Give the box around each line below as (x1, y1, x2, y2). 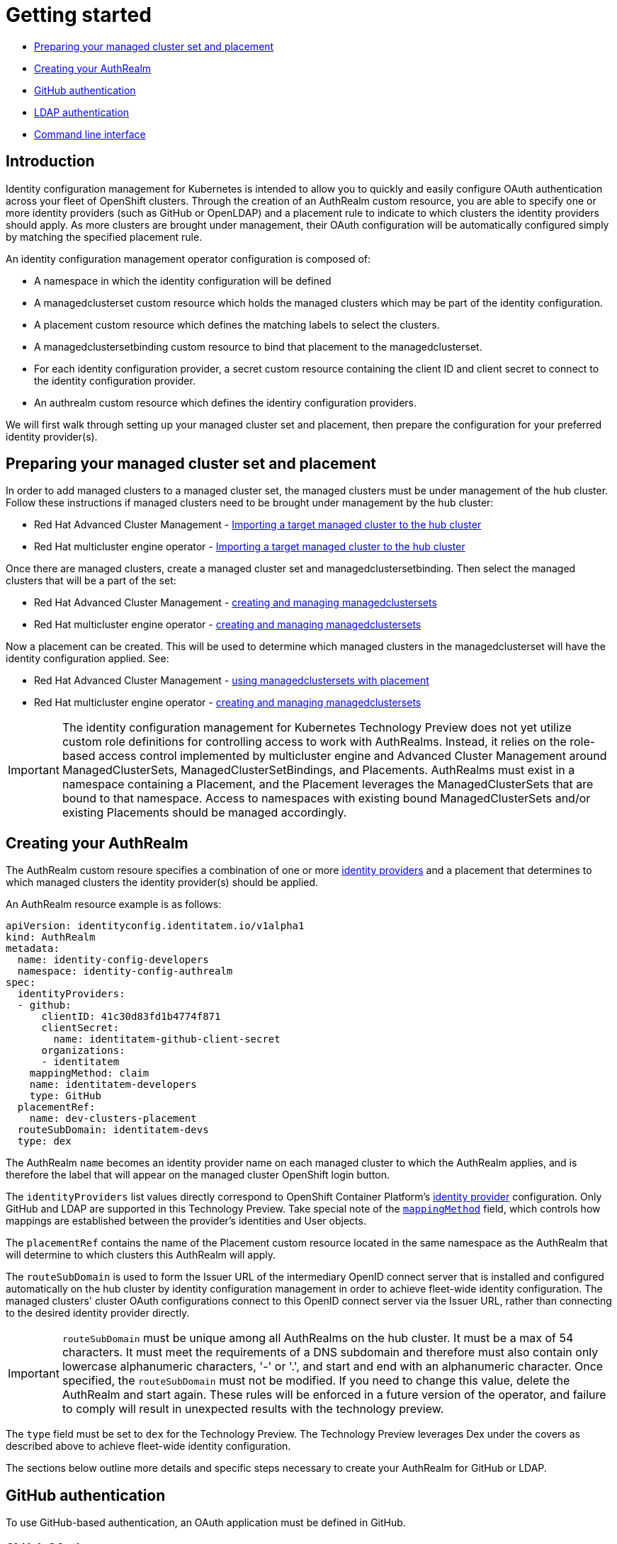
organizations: (41, 1045, 125, 1057)
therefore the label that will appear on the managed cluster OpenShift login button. (6, 1169, 390, 1181)
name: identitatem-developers (29, 1079, 197, 1091)
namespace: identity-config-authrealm (17, 965, 233, 977)
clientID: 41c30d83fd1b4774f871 (41, 1011, 221, 1023)
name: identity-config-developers (17, 954, 209, 966)
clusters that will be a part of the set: (6, 574, 176, 587)
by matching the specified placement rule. (6, 230, 203, 243)
